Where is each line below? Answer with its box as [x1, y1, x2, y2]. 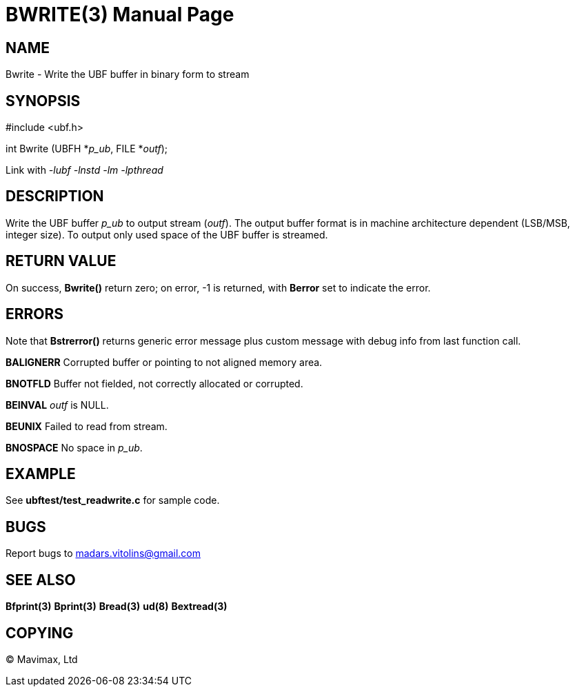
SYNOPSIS [6, 92, 81, 110]
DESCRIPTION [6, 187, 104, 205]
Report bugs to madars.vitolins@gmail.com [6, 547, 201, 560]
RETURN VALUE [6, 252, 117, 270]
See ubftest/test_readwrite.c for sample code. [6, 494, 220, 507]
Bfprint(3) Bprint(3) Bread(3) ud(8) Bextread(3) [6, 600, 228, 613]
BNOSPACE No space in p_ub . [6, 441, 143, 454]
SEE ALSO [6, 571, 76, 589]
